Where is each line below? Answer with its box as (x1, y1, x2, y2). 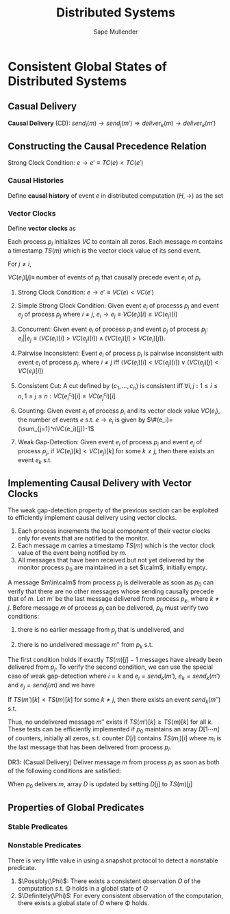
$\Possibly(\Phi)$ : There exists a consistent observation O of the (17, 877, 201, 885)
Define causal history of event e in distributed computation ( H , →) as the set (8, 191, 224, 200)
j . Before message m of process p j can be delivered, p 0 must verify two (8, 603, 209, 613)
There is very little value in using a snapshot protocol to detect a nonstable (8, 856, 218, 865)
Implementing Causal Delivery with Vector (8, 477, 192, 489)
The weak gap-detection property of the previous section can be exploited (8, 506, 218, 514)
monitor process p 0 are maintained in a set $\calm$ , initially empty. (17, 563, 207, 573)
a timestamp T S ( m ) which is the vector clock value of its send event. (8, 246, 201, 255)
